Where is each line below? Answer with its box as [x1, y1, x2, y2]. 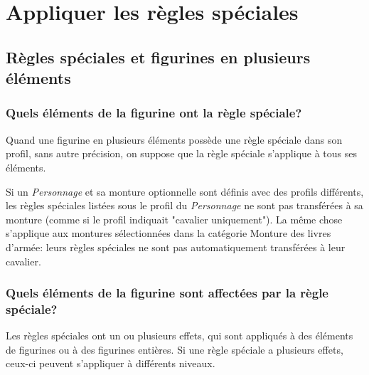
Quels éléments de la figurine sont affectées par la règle [6, 284, 328, 302]
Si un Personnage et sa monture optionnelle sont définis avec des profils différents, [6, 184, 364, 199]
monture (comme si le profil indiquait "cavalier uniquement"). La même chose [6, 211, 343, 226]
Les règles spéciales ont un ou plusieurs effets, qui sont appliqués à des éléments [6, 328, 353, 343]
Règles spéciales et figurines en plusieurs [6, 46, 311, 68]
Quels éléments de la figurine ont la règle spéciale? [6, 104, 302, 122]
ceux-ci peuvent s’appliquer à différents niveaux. [6, 356, 215, 371]
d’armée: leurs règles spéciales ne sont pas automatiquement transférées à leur [6, 239, 346, 254]
